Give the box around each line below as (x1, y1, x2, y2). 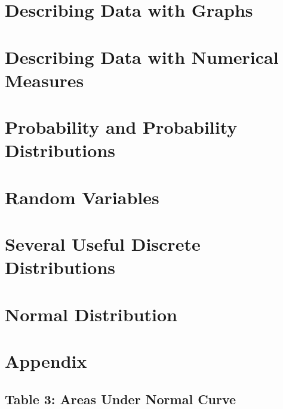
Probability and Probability (5, 115, 238, 139)
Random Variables (5, 184, 159, 209)
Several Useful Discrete (5, 232, 201, 256)
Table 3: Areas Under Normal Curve (5, 389, 236, 408)
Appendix (5, 349, 87, 373)
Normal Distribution (5, 302, 177, 326)
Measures (5, 67, 84, 92)
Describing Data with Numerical (5, 44, 279, 69)
